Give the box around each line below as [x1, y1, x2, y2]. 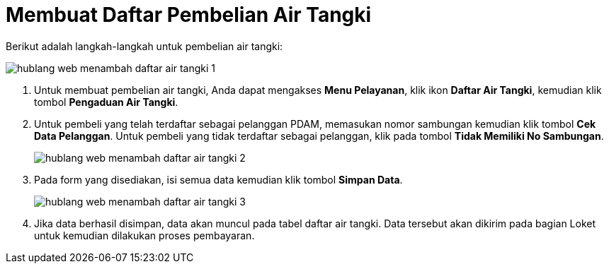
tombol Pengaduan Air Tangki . [34, 95, 178, 108]
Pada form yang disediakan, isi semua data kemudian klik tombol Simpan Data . [34, 173, 403, 186]
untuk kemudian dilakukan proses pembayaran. [34, 229, 255, 241]
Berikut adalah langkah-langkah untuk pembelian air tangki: [6, 40, 283, 52]
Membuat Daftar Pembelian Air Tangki [6, 3, 372, 27]
